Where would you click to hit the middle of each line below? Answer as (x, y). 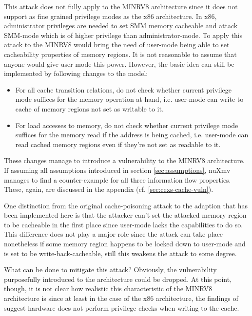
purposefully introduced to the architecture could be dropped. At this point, (118, 279)
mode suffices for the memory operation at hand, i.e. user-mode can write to (129, 99)
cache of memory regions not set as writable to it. (89, 108)
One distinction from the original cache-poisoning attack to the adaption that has (126, 205)
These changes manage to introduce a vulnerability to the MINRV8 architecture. (124, 160)
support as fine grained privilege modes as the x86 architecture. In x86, (110, 16)
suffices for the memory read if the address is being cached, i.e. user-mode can (132, 135)
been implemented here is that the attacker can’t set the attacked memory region (125, 215)
